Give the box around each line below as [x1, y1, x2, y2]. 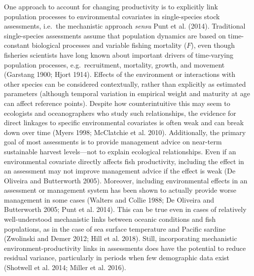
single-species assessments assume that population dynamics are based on [4, 30, 226, 40]
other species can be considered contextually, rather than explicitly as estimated [4, 78, 246, 89]
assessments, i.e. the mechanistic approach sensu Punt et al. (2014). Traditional [4, 21, 246, 31]
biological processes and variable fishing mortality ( [32, 40, 187, 50]
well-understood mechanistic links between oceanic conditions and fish [4, 214, 216, 224]
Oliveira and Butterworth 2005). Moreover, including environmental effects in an [4, 175, 248, 185]
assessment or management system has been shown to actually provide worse [4, 185, 236, 195]
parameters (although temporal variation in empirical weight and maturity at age [4, 88, 250, 99]
